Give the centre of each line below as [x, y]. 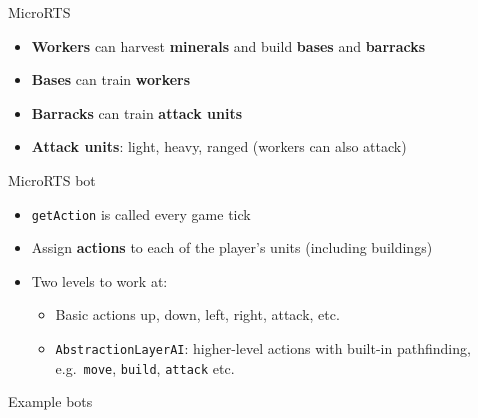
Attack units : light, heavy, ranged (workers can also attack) [219, 146]
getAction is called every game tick [141, 213]
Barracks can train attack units [137, 112]
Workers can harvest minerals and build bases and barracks [228, 45]
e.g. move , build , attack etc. [145, 367]
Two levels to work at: [99, 280]
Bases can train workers [111, 79]
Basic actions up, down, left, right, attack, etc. [197, 314]
